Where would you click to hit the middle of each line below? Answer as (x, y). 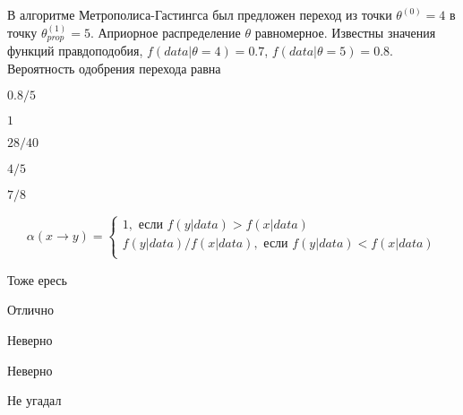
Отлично (30, 310)
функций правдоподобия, (75, 51)
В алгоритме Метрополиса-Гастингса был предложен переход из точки (200, 14)
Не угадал (34, 400)
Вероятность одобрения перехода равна (114, 68)
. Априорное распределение (165, 32)
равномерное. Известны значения (345, 32)
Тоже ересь (37, 279)
